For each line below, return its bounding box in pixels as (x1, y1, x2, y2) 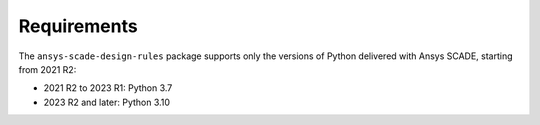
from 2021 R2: (18, 63, 77, 75)
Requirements (18, 15, 139, 37)
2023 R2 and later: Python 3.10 (43, 96, 170, 108)
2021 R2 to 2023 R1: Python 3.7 (43, 82, 173, 94)
